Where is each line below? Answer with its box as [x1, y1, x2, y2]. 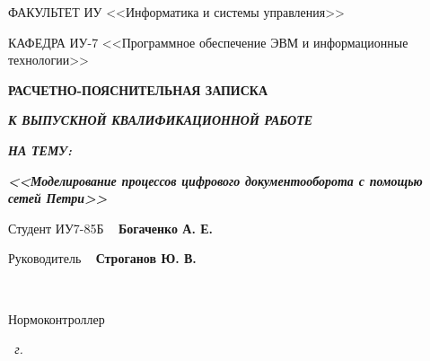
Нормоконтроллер [8, 309, 105, 328]
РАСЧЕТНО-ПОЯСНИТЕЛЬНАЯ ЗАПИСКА [8, 80, 268, 99]
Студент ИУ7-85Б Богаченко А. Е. [8, 218, 214, 237]
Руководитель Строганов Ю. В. [8, 249, 197, 268]
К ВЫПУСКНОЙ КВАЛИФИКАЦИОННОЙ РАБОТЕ [8, 110, 313, 129]
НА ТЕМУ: [8, 140, 73, 159]
